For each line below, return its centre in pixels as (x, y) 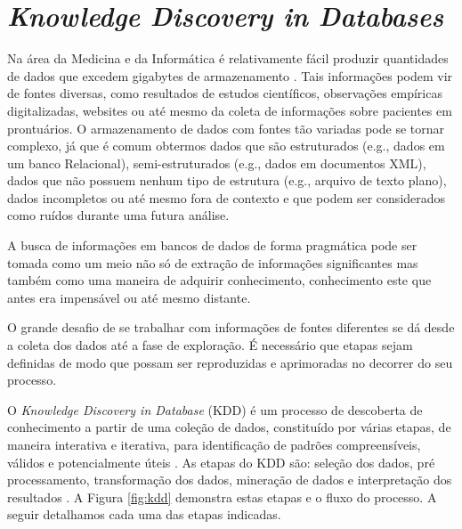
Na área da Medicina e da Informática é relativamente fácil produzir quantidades (228, 58)
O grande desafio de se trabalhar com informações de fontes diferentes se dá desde (231, 327)
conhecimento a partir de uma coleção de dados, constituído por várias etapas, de (229, 427)
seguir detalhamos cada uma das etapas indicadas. (144, 514)
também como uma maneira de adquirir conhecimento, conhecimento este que (219, 280)
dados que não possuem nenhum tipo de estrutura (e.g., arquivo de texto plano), (227, 180)
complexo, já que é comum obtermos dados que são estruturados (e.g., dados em (226, 146)
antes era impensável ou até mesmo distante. (129, 297)
